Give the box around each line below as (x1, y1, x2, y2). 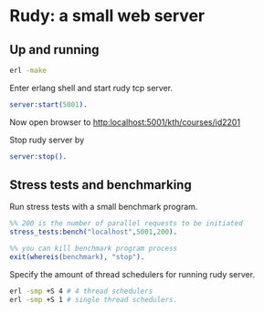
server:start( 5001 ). (9, 99, 89, 110)
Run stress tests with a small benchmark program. (9, 202, 198, 213)
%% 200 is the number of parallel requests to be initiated (9, 219, 244, 228)
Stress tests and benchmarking (9, 177, 192, 193)
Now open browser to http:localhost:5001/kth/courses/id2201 (9, 116, 240, 128)
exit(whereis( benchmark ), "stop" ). (9, 253, 145, 262)
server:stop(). (9, 151, 68, 161)
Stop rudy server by (9, 134, 85, 145)
